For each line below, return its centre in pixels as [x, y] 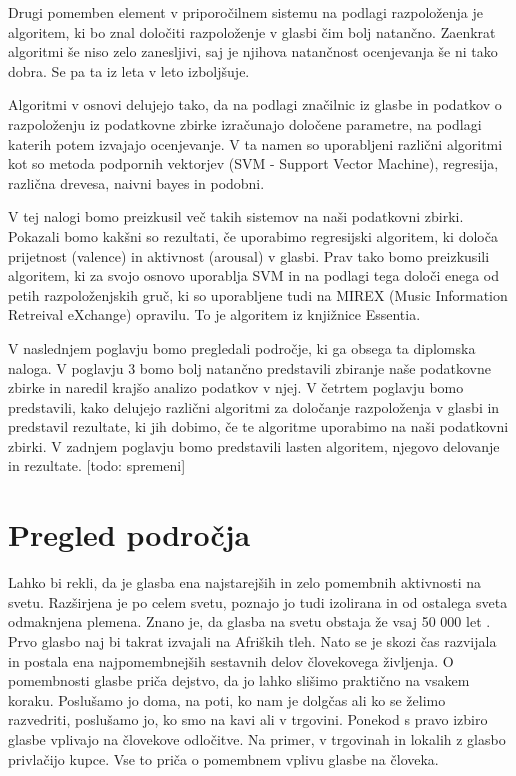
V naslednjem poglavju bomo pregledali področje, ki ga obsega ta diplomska [242, 347]
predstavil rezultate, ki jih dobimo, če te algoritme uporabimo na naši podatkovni [258, 426]
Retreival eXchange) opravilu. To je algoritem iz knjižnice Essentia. [214, 314]
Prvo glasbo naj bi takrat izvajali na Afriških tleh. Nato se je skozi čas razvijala [252, 640]
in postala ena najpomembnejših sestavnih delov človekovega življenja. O [231, 660]
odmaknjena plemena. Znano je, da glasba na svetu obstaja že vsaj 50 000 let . [249, 621]
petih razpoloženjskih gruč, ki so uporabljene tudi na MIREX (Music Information [258, 294]
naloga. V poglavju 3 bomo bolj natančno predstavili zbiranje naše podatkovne [249, 367]
